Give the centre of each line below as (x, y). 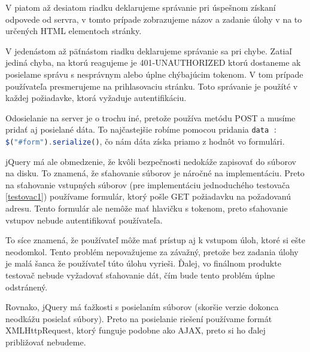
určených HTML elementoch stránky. (74, 31)
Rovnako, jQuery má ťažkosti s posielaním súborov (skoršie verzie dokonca (142, 307)
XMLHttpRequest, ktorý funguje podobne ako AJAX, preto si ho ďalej (136, 330)
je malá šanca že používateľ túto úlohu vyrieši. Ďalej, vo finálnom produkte (143, 263)
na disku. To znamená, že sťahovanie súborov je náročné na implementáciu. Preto (155, 173)
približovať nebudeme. (46, 342)
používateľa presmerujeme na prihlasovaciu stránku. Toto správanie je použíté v (152, 86)
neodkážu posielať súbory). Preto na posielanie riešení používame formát (139, 318)
